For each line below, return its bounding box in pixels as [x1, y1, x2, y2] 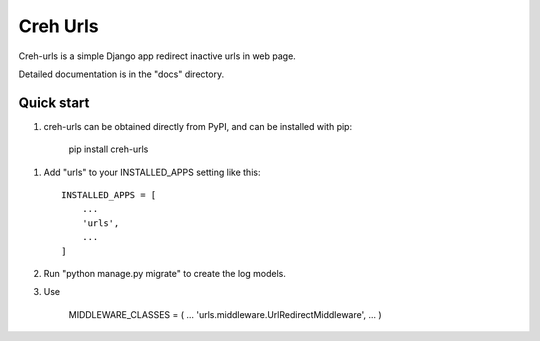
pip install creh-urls [68, 143, 149, 155]
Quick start [18, 94, 90, 111]
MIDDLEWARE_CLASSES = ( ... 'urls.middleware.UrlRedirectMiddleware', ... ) [68, 308, 382, 320]
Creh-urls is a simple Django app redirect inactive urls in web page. [18, 50, 297, 62]
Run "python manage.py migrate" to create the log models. [43, 267, 287, 279]
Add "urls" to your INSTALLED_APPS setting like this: [43, 166, 261, 178]
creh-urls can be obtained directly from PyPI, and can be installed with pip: [43, 120, 353, 132]
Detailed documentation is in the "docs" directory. [18, 68, 225, 80]
